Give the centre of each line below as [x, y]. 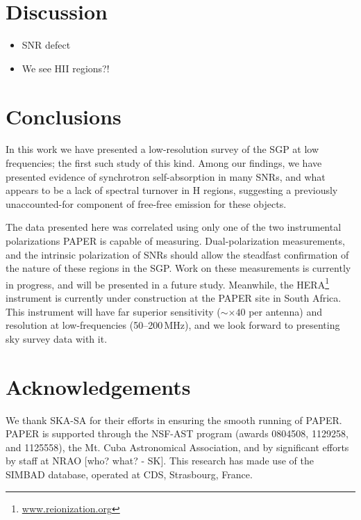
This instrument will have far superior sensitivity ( [113, 311]
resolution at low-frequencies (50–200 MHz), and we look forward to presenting [173, 325]
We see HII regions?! [66, 68]
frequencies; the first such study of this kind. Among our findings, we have [164, 163]
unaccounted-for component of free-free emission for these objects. [146, 203]
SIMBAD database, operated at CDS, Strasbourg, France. [129, 474]
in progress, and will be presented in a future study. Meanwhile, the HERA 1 [168, 283]
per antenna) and [285, 311]
